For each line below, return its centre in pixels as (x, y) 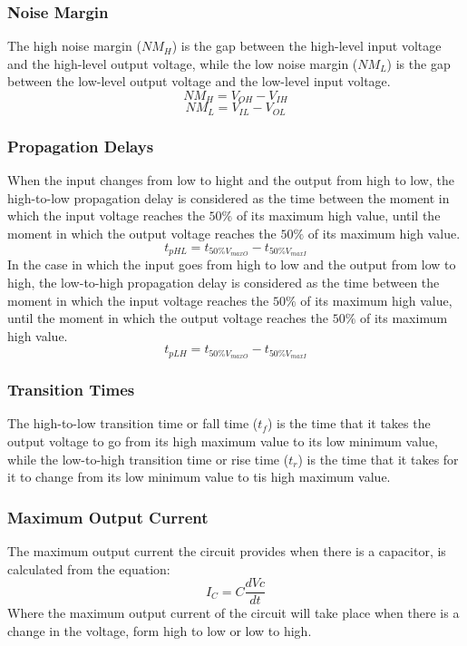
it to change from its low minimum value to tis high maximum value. (199, 477)
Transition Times (71, 390)
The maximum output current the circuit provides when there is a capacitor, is (227, 551)
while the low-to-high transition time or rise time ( (148, 459)
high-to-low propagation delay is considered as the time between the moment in (229, 197)
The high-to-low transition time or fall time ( (133, 423)
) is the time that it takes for (378, 459)
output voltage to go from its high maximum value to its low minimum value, (223, 441)
